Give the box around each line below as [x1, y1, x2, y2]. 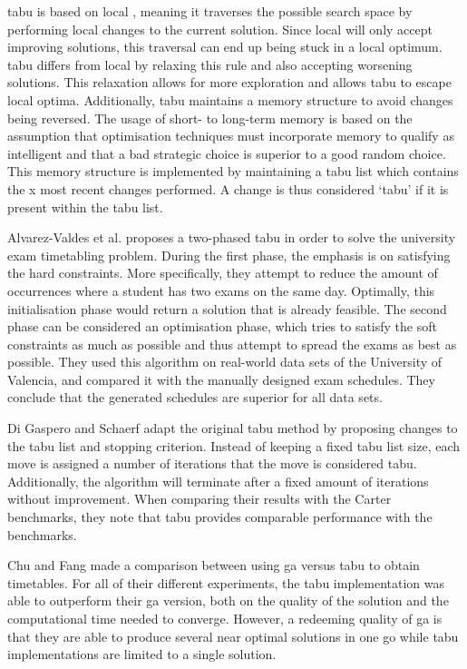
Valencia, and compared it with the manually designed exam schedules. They [7, 369, 435, 389]
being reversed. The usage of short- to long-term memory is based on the [7, 108, 413, 127]
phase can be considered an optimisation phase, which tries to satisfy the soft [7, 317, 437, 336]
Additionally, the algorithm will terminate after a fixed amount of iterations [7, 471, 429, 490]
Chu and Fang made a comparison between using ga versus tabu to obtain [7, 556, 420, 575]
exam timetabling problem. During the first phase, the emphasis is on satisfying [7, 245, 451, 264]
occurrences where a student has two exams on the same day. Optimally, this [7, 280, 435, 300]
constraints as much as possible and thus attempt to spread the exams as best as [7, 334, 457, 353]
